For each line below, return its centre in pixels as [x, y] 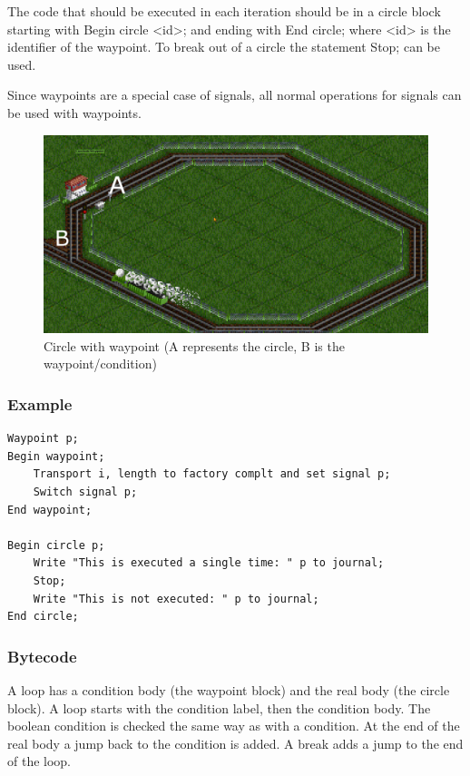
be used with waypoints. [74, 112]
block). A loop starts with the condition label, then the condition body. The [219, 707]
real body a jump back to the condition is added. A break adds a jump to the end [235, 743]
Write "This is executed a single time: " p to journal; [209, 563]
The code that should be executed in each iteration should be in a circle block [224, 11]
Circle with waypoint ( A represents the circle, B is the [194, 345]
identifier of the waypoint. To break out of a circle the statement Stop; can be [224, 47]
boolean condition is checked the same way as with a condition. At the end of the [234, 726]
